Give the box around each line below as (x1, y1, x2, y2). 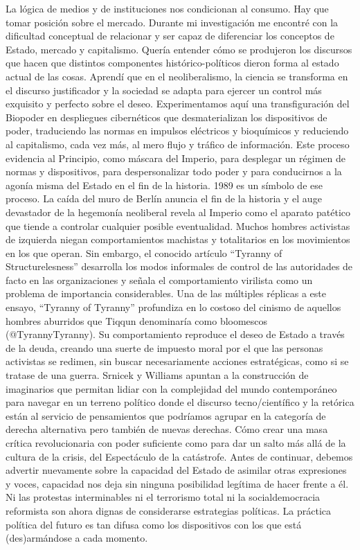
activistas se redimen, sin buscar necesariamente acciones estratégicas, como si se (6, 354, 349, 369)
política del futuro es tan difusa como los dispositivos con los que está (6, 517, 302, 531)
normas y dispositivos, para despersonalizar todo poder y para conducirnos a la (6, 164, 342, 179)
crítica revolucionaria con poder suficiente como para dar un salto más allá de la (6, 436, 346, 450)
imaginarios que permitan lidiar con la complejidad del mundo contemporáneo (6, 381, 337, 396)
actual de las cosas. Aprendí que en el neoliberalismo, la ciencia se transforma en (6, 69, 348, 83)
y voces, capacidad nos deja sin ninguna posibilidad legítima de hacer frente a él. (6, 476, 349, 490)
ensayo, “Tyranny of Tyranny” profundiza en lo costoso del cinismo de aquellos (6, 300, 341, 314)
